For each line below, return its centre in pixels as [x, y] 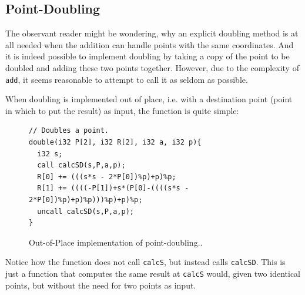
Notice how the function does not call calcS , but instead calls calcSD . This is [145, 262]
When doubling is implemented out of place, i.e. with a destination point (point [149, 99]
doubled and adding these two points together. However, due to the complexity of [152, 67]
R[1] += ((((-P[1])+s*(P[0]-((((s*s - [113, 188]
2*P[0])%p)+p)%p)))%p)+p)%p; [86, 200]
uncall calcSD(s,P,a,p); [86, 211]
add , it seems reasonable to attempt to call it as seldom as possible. [127, 79]
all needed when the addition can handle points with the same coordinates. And [150, 44]
